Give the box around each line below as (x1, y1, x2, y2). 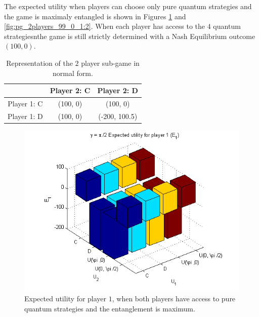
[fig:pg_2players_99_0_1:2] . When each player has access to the (4, 21, 205, 31)
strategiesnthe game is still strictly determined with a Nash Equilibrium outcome (4, 30, 255, 41)
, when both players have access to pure (112, 293, 236, 303)
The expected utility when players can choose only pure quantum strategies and (4, 1, 252, 11)
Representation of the (6, 57, 73, 68)
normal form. (53, 67, 93, 78)
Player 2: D (97, 85, 138, 96)
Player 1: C (8, 98, 43, 108)
